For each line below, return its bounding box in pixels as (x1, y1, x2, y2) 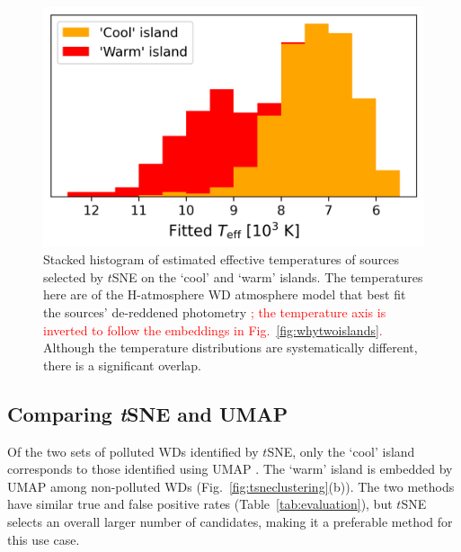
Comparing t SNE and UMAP (7, 399, 288, 427)
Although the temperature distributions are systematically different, (43, 338, 418, 357)
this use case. (7, 530, 80, 548)
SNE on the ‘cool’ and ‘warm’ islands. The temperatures (111, 267, 423, 286)
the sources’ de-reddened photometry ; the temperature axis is (43, 303, 386, 322)
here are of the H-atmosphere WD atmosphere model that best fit (43, 285, 406, 304)
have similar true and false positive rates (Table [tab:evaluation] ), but (7, 494, 393, 513)
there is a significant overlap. (43, 355, 202, 374)
